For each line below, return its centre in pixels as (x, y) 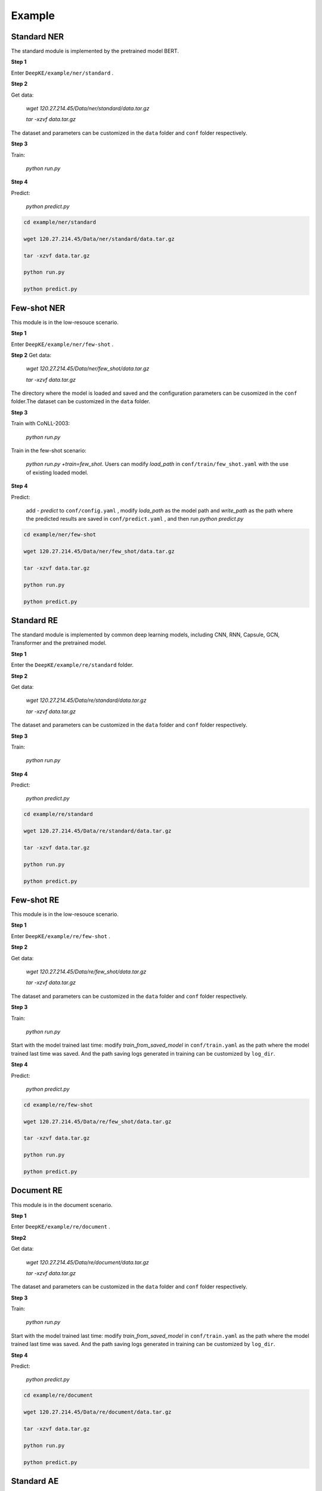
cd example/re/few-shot (58, 1105)
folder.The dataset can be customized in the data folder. (80, 401)
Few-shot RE (35, 900)
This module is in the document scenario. (62, 1205)
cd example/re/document (58, 1395)
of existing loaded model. (57, 472)
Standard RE (35, 620)
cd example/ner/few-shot (60, 535)
